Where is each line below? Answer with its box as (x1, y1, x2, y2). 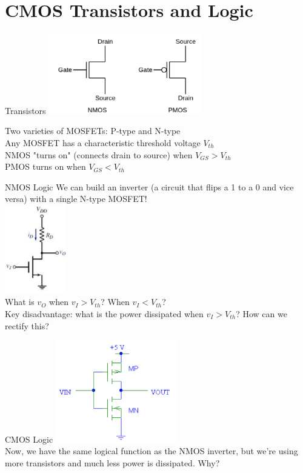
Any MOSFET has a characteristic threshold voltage (5, 136, 201, 149)
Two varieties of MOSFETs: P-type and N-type (5, 124, 181, 137)
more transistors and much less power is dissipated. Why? (5, 456, 220, 469)
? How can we (236, 307, 287, 320)
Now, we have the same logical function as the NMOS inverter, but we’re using (5, 444, 298, 457)
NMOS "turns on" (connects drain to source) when (5, 148, 193, 161)
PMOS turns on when (5, 160, 86, 173)
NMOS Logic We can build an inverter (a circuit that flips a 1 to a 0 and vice (5, 180, 294, 193)
